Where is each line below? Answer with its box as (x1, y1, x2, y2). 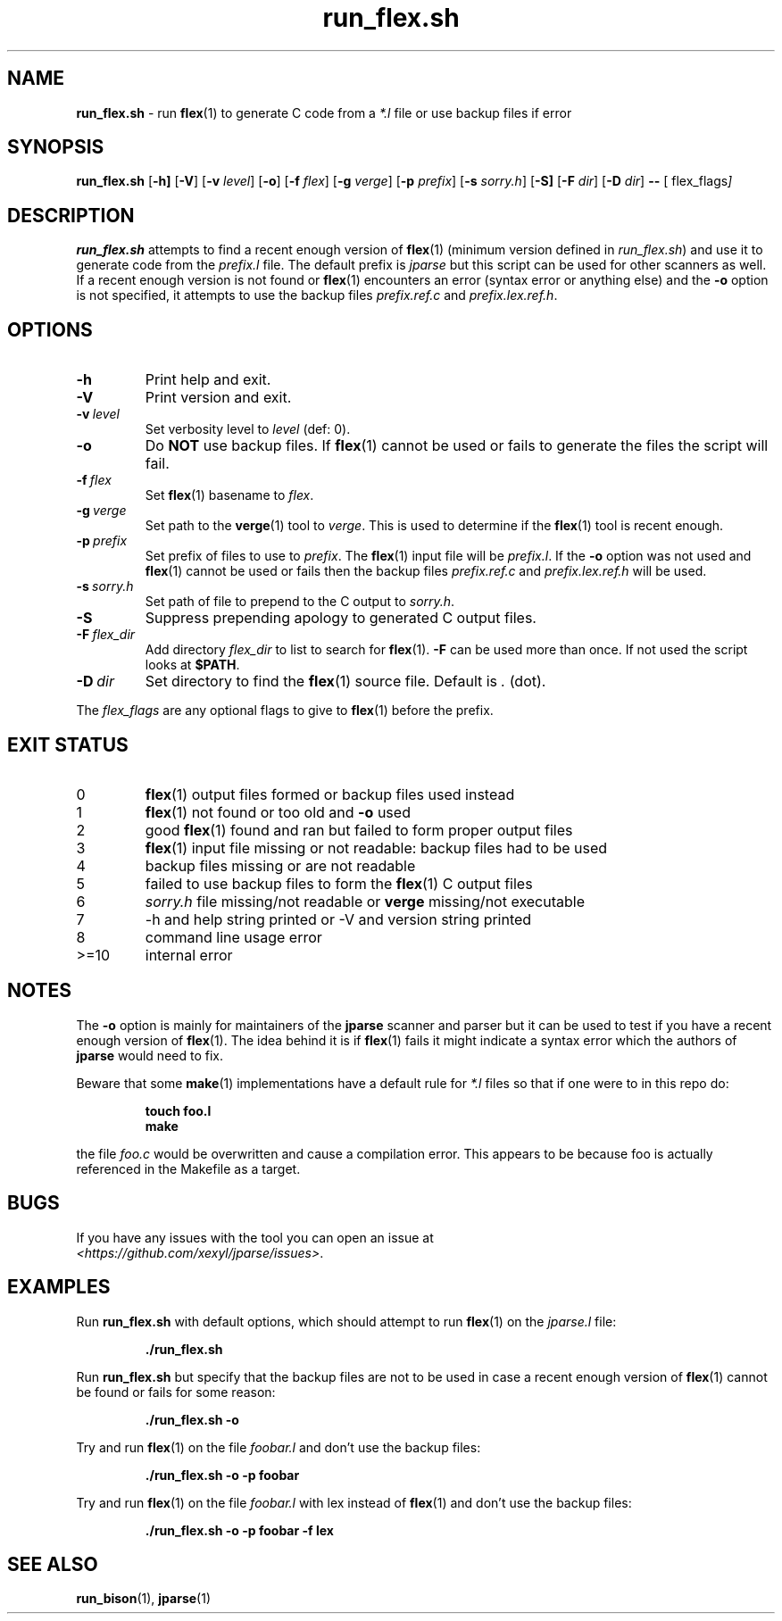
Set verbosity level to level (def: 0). (145, 421, 351, 437)
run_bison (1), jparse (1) (76, 1591, 211, 1607)
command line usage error (145, 927, 322, 946)
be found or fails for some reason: (76, 1384, 276, 1400)
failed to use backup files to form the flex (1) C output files (145, 874, 533, 893)
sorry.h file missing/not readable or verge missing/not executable (145, 892, 585, 910)
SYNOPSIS (7, 136, 104, 159)
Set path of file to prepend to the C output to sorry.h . (145, 594, 455, 610)
